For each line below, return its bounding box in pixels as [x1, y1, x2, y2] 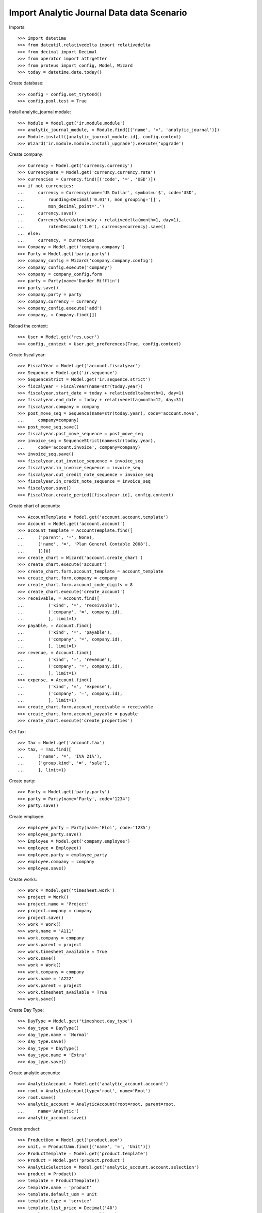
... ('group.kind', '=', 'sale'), [17, 760, 110, 766]
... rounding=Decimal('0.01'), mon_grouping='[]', [17, 197, 161, 202]
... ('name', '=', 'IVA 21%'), [17, 754, 102, 759]
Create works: [9, 876, 37, 882]
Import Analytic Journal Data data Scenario [9, 7, 187, 18]
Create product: [9, 1126, 41, 1131]
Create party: [9, 778, 36, 784]
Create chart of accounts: [9, 503, 61, 509]
